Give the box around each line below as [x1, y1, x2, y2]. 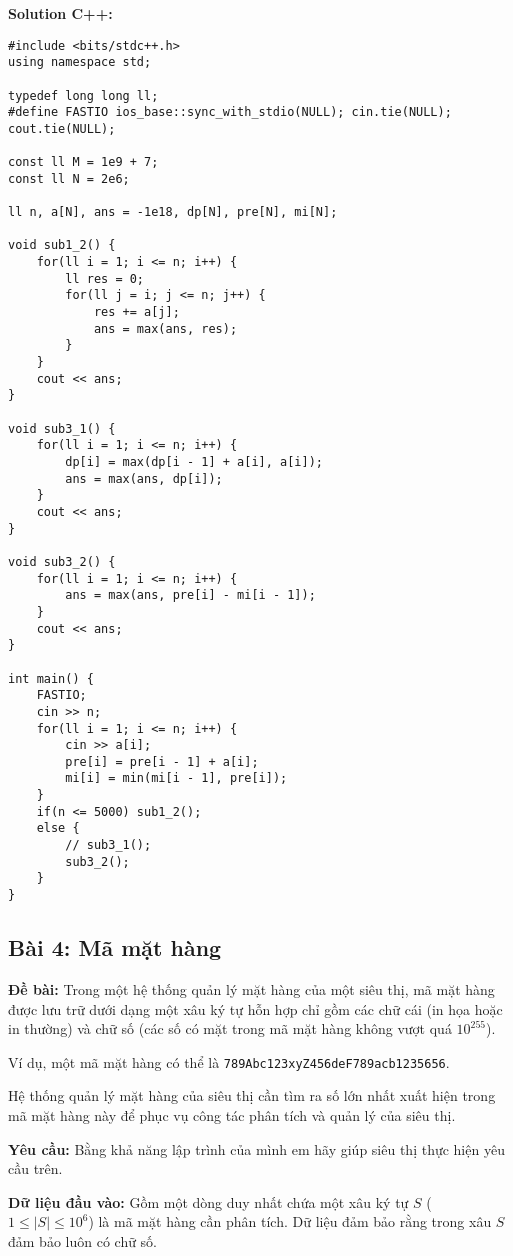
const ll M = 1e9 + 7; [8, 155, 159, 170]
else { [36, 821, 80, 836]
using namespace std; [8, 55, 152, 70]
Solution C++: [8, 3, 113, 23]
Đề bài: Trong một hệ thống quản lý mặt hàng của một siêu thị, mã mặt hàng [8, 978, 495, 999]
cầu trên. [8, 1158, 63, 1179]
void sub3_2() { [8, 554, 116, 569]
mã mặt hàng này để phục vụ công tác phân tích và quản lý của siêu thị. [8, 1104, 456, 1125]
